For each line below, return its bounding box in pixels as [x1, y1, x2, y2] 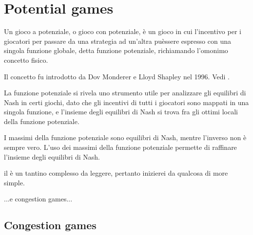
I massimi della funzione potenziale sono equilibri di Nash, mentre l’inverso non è [4, 132, 247, 143]
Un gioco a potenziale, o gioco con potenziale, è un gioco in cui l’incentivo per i [4, 26, 241, 36]
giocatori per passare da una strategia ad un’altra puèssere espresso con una [4, 36, 231, 46]
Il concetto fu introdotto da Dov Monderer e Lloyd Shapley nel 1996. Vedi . [4, 71, 230, 81]
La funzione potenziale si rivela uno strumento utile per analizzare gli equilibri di [4, 88, 246, 98]
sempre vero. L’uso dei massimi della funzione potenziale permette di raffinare [4, 142, 237, 152]
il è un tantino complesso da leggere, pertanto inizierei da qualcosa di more [4, 168, 228, 178]
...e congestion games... [4, 194, 73, 204]
